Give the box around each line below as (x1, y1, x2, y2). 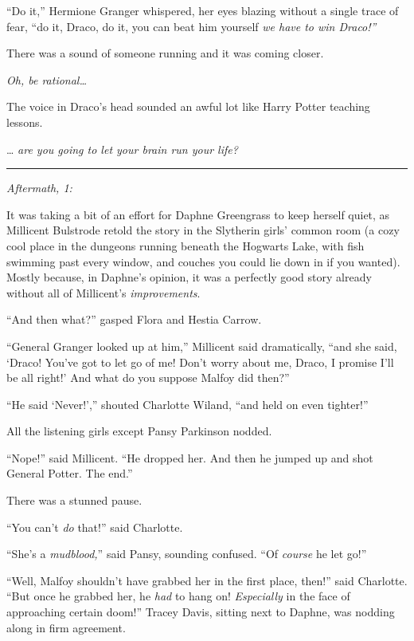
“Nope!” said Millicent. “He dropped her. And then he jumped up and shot (6, 449, 373, 466)
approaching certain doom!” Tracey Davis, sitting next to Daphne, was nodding (6, 604, 395, 620)
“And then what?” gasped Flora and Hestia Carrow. (6, 311, 262, 328)
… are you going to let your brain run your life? (6, 140, 238, 157)
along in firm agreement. (6, 619, 126, 635)
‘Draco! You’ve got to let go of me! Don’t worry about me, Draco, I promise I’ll (6, 353, 394, 370)
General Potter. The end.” (6, 465, 133, 482)
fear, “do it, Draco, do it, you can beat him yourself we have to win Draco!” (6, 18, 377, 34)
